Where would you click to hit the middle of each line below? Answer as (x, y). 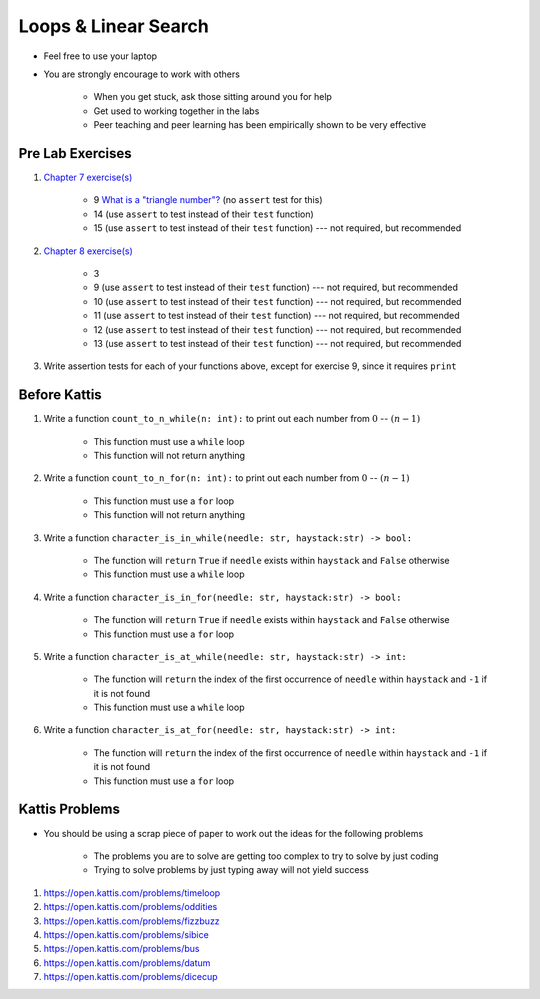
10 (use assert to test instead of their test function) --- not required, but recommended (277, 301)
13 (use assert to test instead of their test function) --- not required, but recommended (277, 343)
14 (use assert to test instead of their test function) (203, 214)
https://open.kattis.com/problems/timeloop (132, 892)
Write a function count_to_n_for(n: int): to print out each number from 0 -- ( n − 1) (226, 478)
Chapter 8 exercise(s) (88, 251)
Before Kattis (60, 395)
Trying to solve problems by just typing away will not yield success (231, 870)
